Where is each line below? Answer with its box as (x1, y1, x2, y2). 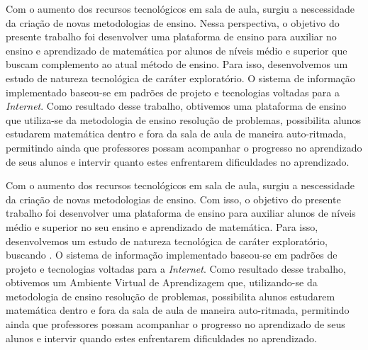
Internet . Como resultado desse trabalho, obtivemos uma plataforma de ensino (6, 98, 347, 113)
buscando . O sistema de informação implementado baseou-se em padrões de (6, 247, 338, 262)
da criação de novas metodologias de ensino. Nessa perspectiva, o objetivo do (6, 15, 340, 30)
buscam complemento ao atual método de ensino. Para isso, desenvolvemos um (6, 57, 348, 72)
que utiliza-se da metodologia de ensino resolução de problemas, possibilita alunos (6, 112, 362, 127)
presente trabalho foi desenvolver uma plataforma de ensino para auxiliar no (6, 29, 337, 44)
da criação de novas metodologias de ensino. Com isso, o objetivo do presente (6, 191, 341, 206)
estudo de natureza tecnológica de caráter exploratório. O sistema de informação (6, 70, 355, 85)
